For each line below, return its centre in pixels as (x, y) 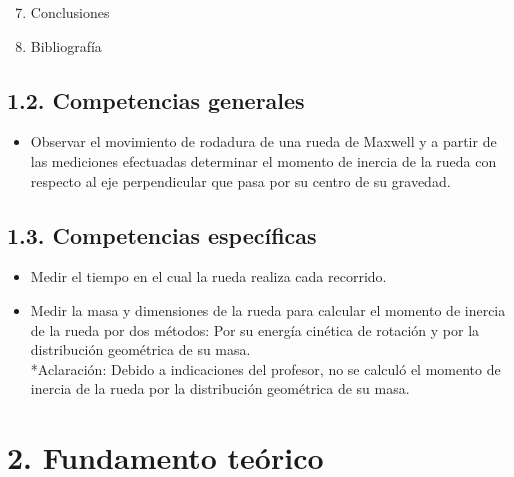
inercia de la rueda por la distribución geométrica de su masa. (220, 388)
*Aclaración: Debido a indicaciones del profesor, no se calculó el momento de (265, 368)
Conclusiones (70, 12)
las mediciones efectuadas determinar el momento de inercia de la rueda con (263, 160)
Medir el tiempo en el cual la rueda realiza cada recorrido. (208, 276)
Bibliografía (66, 45)
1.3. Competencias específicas (162, 234)
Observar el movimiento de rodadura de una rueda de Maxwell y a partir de (263, 141)
